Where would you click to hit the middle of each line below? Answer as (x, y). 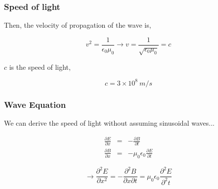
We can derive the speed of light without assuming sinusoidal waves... (109, 122)
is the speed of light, (40, 67)
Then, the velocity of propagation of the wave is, (78, 25)
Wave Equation (35, 104)
